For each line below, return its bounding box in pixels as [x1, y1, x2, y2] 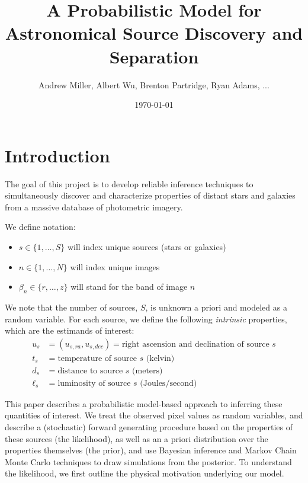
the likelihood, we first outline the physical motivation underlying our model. [5, 467, 284, 479]
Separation [109, 44, 199, 68]
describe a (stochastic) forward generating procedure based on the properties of [5, 421, 293, 433]
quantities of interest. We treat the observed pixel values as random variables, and [5, 409, 303, 421]
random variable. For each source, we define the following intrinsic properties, [5, 312, 287, 325]
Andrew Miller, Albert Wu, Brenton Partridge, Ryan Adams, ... [38, 78, 269, 91]
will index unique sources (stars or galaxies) [67, 241, 226, 252]
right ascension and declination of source [121, 340, 269, 348]
